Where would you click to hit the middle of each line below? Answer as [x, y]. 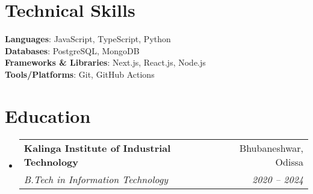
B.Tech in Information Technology [96, 179]
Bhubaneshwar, [271, 148]
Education [48, 115]
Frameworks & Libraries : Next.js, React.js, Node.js [105, 62]
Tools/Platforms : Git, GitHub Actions [80, 74]
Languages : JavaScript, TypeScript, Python [88, 39]
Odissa [289, 161]
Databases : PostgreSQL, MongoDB [72, 50]
